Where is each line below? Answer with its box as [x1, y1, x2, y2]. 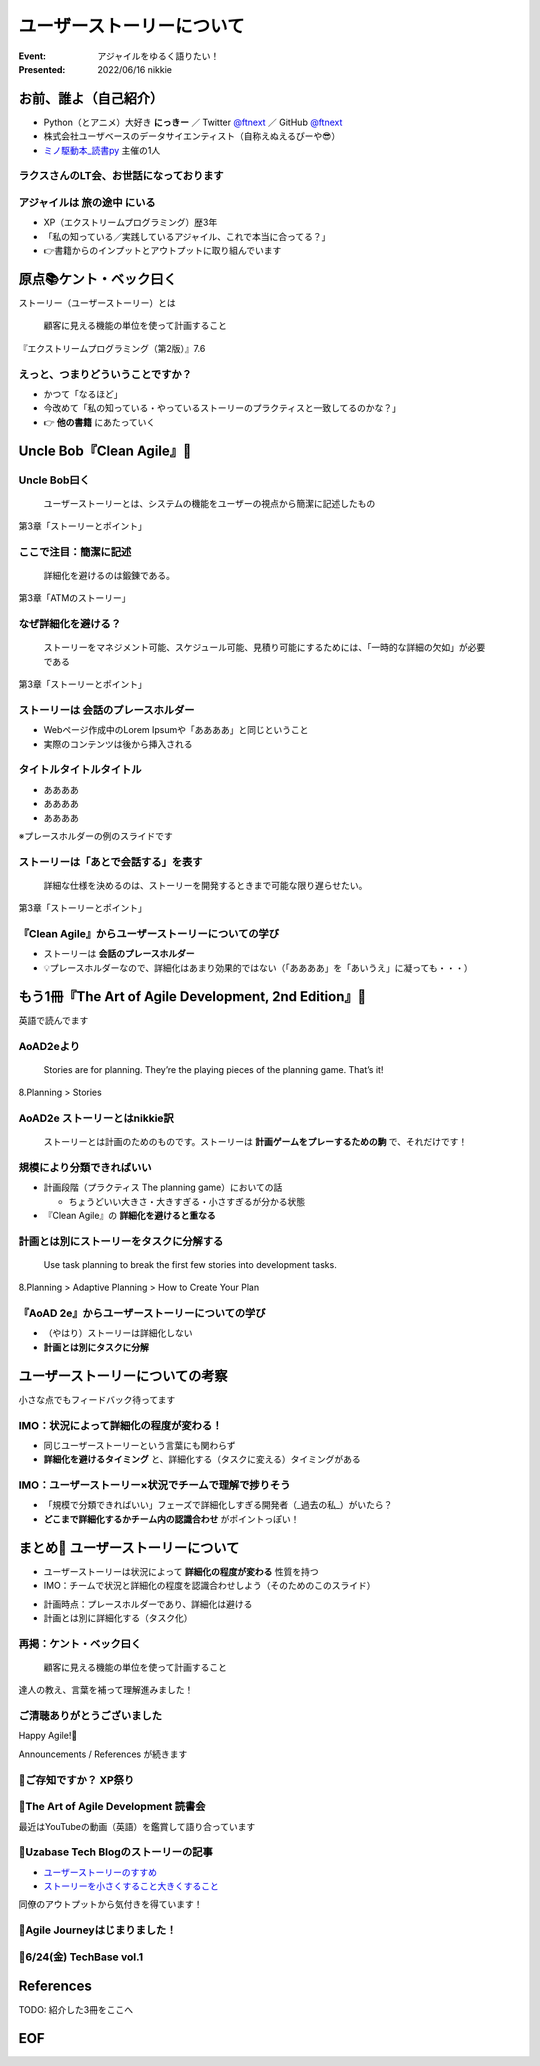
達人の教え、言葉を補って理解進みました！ [18, 1684, 194, 1696]
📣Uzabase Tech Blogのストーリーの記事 [18, 1845, 214, 1859]
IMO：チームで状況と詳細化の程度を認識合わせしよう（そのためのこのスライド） [43, 1580, 376, 1592]
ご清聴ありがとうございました [18, 1709, 163, 1723]
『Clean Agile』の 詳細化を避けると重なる [43, 1210, 217, 1221]
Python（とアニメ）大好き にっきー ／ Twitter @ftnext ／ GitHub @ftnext [43, 116, 343, 128]
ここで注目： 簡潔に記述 [18, 545, 132, 559]
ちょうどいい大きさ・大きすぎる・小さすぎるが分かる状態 [68, 1195, 305, 1207]
